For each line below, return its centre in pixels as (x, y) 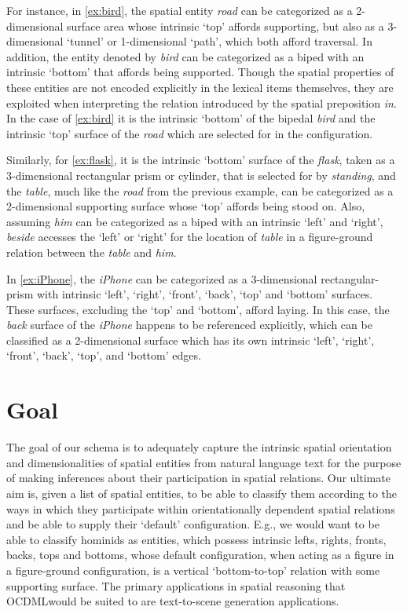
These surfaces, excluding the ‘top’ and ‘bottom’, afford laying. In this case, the (198, 309)
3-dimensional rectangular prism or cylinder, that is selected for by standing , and (201, 175)
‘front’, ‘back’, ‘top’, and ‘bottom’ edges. (104, 355)
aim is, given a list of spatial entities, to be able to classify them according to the (202, 493)
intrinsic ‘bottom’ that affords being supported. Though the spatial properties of (200, 72)
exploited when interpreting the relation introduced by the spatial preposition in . (202, 102)
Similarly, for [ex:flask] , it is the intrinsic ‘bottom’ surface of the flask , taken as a (201, 160)
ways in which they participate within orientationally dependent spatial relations (201, 508)
